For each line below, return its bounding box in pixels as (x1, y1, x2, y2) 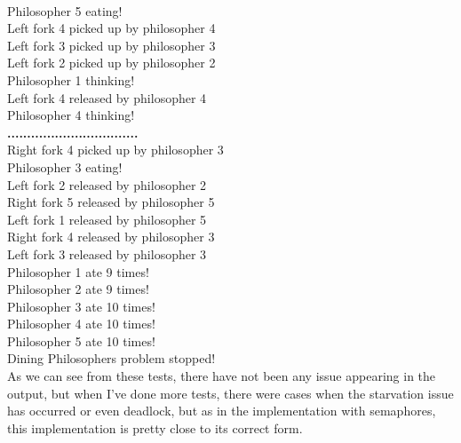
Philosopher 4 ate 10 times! (7, 314, 155, 333)
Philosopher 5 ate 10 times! (7, 331, 155, 350)
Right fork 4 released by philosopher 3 (7, 227, 215, 246)
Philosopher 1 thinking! (7, 70, 135, 89)
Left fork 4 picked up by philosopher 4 (7, 19, 216, 37)
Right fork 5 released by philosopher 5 (7, 193, 215, 211)
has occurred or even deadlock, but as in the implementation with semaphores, (7, 401, 436, 420)
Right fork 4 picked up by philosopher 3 (7, 140, 224, 159)
